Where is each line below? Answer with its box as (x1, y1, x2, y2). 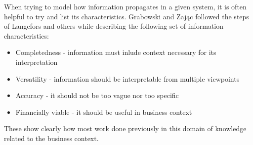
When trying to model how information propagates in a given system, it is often (4, 1, 247, 11)
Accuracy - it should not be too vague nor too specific (15, 90, 179, 100)
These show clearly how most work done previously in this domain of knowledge (4, 123, 247, 134)
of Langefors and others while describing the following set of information (4, 21, 224, 31)
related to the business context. (4, 133, 99, 143)
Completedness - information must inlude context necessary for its (15, 47, 216, 57)
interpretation (15, 56, 58, 67)
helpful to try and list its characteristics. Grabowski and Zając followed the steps (4, 11, 249, 21)
